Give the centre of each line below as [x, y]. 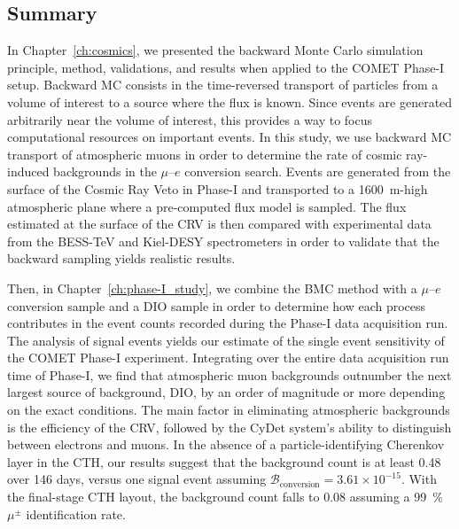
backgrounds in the [105, 171]
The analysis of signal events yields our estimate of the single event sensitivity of [226, 340]
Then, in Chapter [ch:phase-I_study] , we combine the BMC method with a [212, 288]
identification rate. [76, 513]
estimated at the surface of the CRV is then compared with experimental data [219, 224]
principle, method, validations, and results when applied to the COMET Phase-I [226, 67]
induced [28, 171]
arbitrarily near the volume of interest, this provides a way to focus [190, 119]
